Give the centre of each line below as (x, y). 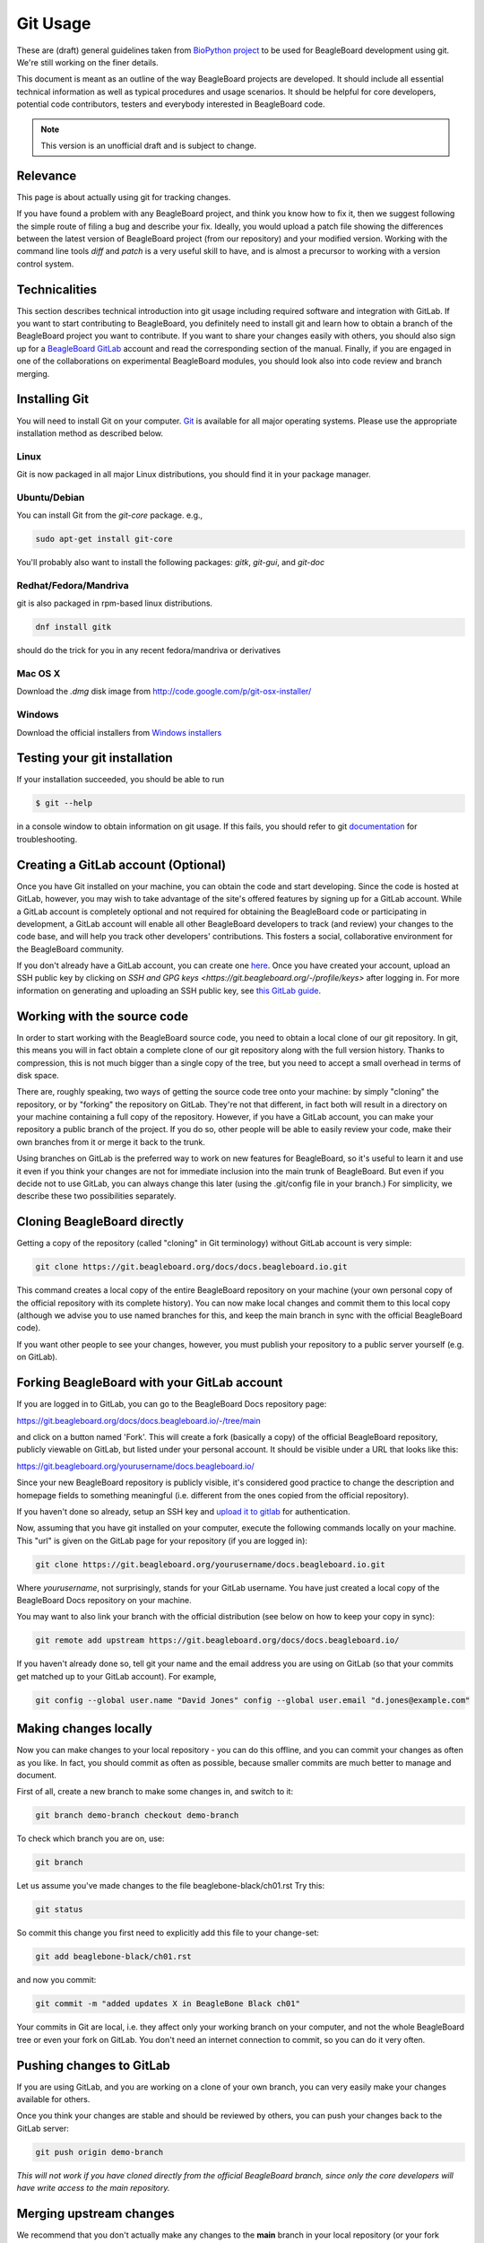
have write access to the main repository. (93, 2188)
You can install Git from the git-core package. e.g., (110, 515)
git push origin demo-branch (99, 2152)
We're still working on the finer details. (87, 62)
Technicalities (57, 289)
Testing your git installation (95, 758)
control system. (45, 264)
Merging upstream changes (95, 2213)
